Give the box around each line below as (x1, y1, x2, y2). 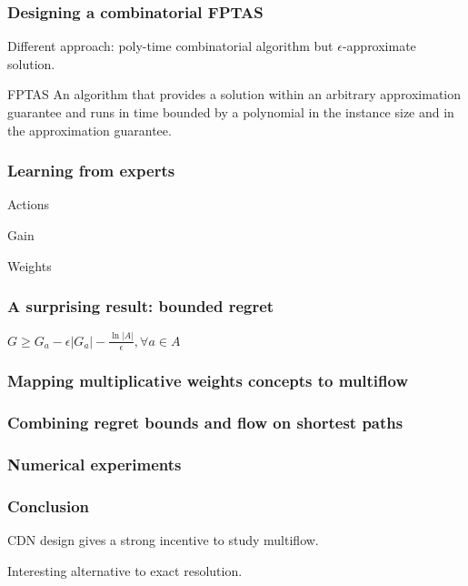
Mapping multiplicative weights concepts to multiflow (7, 369, 409, 392)
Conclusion (7, 495, 89, 517)
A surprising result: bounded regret (7, 295, 274, 318)
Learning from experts (7, 159, 175, 182)
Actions (7, 195, 49, 214)
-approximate (342, 36, 416, 56)
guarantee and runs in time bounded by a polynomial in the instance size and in (7, 103, 454, 121)
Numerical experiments (7, 453, 182, 476)
